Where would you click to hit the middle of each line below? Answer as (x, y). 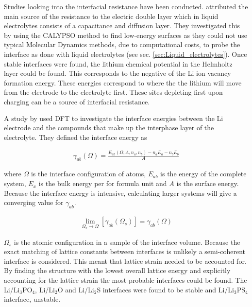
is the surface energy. (208, 183)
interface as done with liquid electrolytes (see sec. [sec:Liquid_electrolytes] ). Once (126, 54)
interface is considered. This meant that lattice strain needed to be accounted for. (125, 261)
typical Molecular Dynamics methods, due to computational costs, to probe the (122, 44)
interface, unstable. (32, 299)
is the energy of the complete (203, 174)
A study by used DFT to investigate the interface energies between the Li (114, 118)
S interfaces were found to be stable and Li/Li (165, 289)
